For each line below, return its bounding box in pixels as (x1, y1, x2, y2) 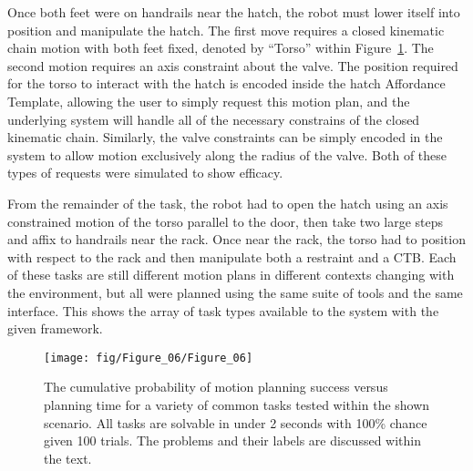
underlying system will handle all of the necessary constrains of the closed (7, 109, 420, 128)
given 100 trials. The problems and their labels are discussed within (44, 431, 422, 450)
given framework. (7, 319, 103, 338)
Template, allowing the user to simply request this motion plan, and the (7, 91, 410, 110)
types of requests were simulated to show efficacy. (7, 163, 283, 182)
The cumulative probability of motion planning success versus (44, 377, 388, 396)
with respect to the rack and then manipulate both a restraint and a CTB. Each (7, 247, 457, 266)
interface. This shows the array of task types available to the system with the (7, 301, 439, 320)
